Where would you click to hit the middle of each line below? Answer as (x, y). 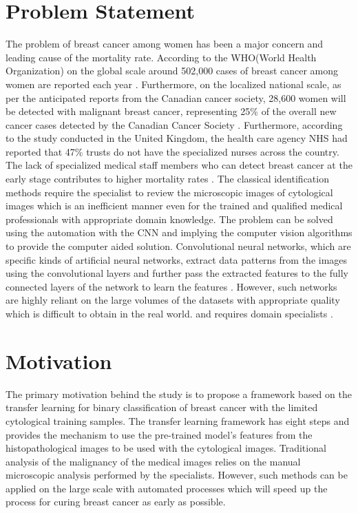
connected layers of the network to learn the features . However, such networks (171, 286)
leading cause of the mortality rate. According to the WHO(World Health (161, 57)
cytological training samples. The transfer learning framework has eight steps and (178, 420)
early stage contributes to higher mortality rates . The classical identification (167, 179)
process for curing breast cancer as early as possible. (116, 502)
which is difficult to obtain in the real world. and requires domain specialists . (169, 313)
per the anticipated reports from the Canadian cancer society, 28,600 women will (176, 97)
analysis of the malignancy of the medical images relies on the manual (153, 461)
